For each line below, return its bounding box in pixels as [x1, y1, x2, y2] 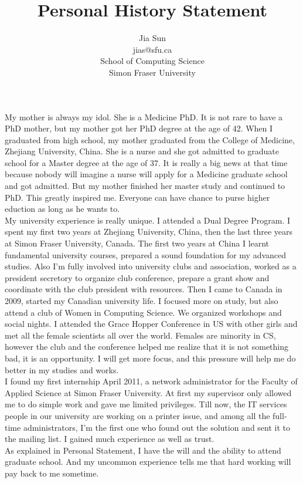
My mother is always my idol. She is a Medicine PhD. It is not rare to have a [5, 110, 283, 123]
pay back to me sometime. [5, 467, 99, 479]
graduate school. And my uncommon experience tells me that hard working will [5, 455, 291, 468]
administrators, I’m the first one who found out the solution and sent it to [23, 421, 291, 433]
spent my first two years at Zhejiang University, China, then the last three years [5, 225, 293, 238]
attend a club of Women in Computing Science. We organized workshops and [5, 306, 282, 318]
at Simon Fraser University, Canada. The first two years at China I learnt [5, 237, 270, 249]
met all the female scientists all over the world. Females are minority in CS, [5, 329, 276, 341]
